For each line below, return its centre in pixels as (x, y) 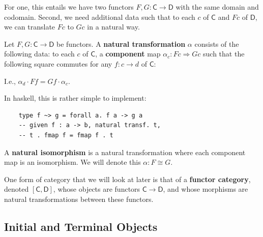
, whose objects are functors (97, 189)
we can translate (30, 27)
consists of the (217, 43)
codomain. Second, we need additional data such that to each (100, 17)
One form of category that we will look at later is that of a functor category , (127, 179)
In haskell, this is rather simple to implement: (75, 98)
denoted (17, 189)
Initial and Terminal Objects (81, 226)
